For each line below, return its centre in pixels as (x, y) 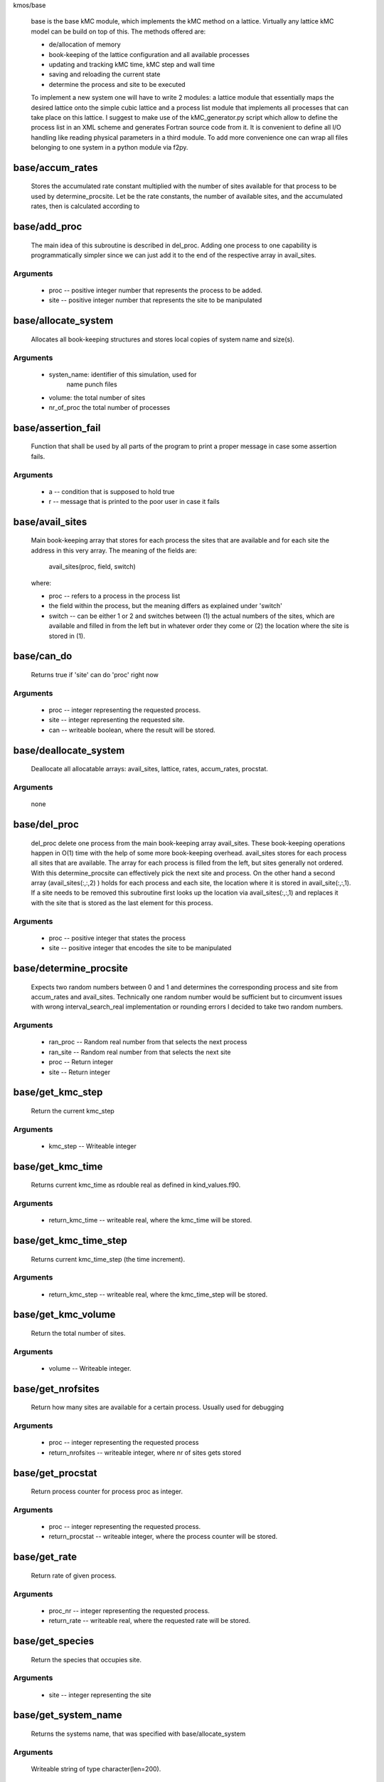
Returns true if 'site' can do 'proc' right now (95, 675)
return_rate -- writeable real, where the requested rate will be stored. (150, 1621)
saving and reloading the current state (105, 74)
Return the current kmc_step (73, 1111)
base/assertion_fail (57, 428)
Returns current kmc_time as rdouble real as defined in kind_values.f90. (136, 1185)
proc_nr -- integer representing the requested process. (129, 1610)
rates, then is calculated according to (85, 206)
